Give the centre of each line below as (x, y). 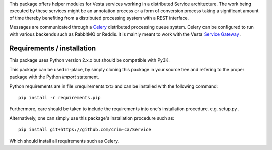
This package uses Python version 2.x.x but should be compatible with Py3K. (89, 60)
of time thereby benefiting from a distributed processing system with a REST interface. (99, 18)
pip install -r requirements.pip (59, 98)
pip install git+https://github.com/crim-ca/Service (85, 130)
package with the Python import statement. (54, 77)
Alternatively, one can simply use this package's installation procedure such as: (92, 118)
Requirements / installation (53, 49)
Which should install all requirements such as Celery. (64, 141)
